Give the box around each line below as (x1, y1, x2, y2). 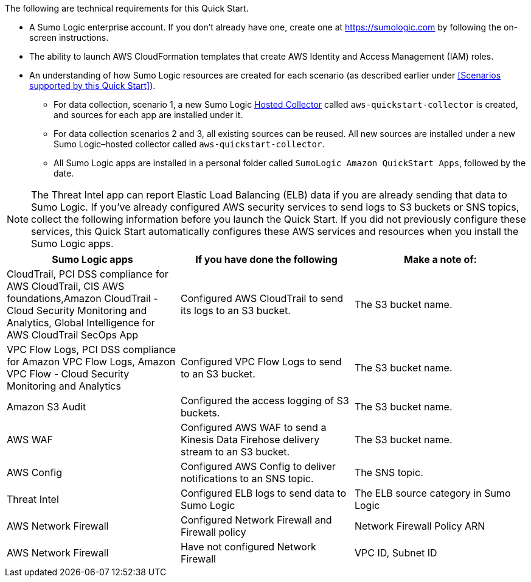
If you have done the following (195, 253, 338, 265)
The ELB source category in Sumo (354, 487, 511, 499)
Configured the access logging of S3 (180, 394, 349, 407)
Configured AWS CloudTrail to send (180, 292, 344, 304)
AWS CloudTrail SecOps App (7, 329, 139, 341)
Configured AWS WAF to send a (180, 421, 327, 433)
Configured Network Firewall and (180, 514, 332, 526)
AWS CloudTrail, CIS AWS (7, 280, 125, 292)
